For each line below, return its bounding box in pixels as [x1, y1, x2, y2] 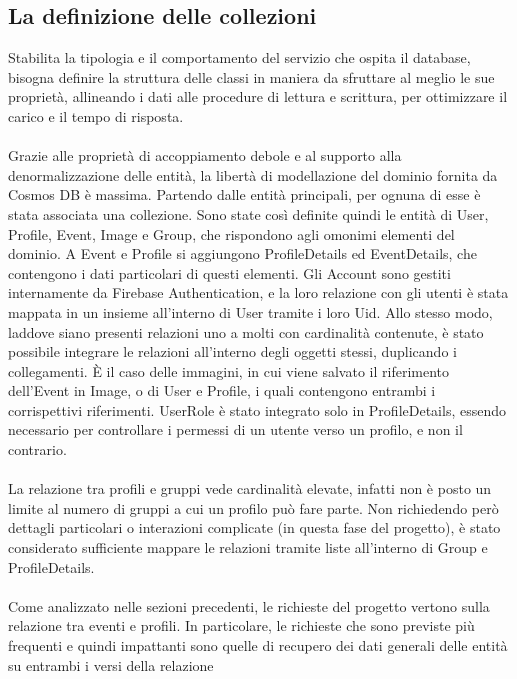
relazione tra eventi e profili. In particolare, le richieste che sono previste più [8, 615, 475, 636]
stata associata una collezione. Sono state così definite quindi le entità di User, [8, 203, 489, 224]
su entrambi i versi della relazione [8, 654, 214, 675]
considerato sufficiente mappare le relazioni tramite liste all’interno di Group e [8, 537, 488, 558]
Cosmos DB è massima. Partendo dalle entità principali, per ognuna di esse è [8, 184, 481, 205]
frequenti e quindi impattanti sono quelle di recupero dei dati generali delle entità [8, 635, 508, 656]
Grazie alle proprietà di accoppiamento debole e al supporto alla [8, 145, 402, 166]
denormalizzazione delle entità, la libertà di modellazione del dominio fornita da [8, 164, 498, 185]
